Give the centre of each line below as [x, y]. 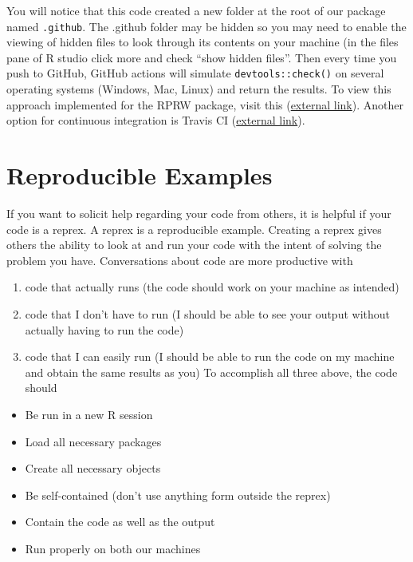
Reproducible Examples [140, 175]
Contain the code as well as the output [120, 522]
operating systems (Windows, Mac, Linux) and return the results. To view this [199, 89]
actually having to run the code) [104, 329]
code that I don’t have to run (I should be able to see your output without [207, 313]
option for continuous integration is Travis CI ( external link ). [156, 120]
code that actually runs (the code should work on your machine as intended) [212, 287]
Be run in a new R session [89, 414]
